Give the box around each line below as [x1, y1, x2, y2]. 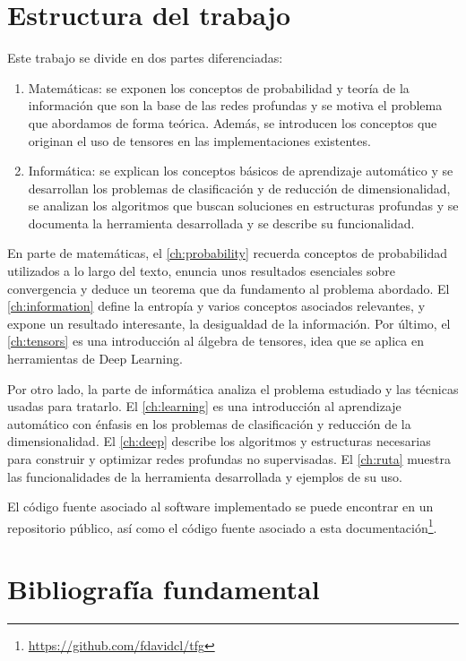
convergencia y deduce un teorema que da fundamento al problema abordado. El [7, 279, 450, 297]
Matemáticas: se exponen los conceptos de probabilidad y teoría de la [28, 78, 410, 97]
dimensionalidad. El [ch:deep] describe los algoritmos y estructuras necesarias [7, 432, 431, 451]
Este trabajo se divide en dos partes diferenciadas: [7, 48, 283, 67]
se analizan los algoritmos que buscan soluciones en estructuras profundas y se [28, 196, 459, 215]
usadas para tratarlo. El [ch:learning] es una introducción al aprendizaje [7, 397, 401, 416]
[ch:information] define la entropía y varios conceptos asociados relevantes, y [7, 296, 426, 315]
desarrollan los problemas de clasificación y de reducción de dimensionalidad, [28, 178, 451, 197]
